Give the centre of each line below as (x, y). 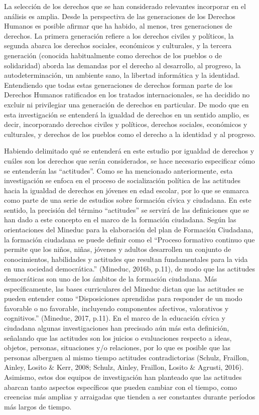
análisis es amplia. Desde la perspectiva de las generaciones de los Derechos (120, 16)
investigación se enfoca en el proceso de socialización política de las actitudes (122, 180)
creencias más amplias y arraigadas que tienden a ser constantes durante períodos (130, 397)
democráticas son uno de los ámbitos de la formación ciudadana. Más (111, 279)
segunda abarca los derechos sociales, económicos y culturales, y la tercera (118, 45)
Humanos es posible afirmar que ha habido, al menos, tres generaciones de (118, 26)
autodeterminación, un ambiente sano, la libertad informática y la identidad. (122, 75)
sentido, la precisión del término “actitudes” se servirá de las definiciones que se (126, 210)
